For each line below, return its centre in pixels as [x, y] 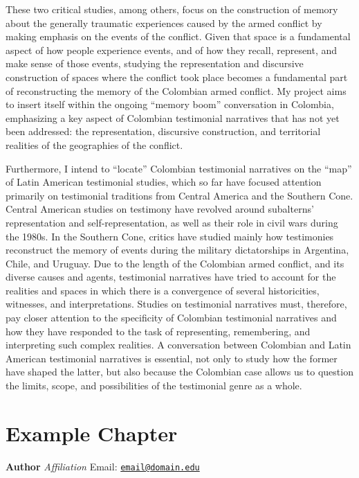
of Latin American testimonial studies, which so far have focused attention [164, 182]
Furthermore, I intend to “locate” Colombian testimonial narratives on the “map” [179, 168]
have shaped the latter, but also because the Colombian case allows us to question [179, 372]
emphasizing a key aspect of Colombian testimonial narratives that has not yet [173, 117]
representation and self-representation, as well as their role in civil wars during [172, 222]
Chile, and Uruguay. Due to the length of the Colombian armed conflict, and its [175, 263]
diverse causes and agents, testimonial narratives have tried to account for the [171, 277]
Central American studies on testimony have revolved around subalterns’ [160, 209]
